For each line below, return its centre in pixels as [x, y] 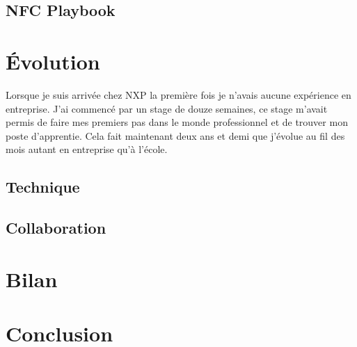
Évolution [53, 61]
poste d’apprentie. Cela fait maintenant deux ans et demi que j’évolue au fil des [175, 135]
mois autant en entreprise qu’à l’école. [87, 149]
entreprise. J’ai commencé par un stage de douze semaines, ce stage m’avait [167, 108]
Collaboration [56, 228]
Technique [43, 187]
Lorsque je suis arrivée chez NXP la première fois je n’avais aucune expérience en [178, 94]
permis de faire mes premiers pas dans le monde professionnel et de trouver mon [177, 122]
